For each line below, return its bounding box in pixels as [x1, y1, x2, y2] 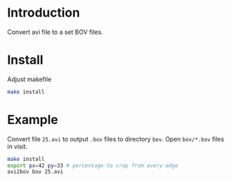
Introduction [7, 5, 80, 21]
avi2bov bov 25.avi [7, 169, 64, 175]
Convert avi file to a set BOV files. [7, 28, 103, 36]
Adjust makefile [7, 75, 52, 83]
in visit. [7, 142, 28, 150]
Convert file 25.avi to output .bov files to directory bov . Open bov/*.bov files [7, 135, 224, 143]
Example [7, 112, 58, 128]
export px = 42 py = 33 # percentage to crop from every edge [7, 162, 178, 169]
